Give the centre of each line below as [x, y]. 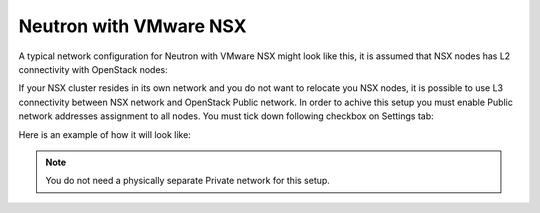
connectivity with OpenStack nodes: [93, 69]
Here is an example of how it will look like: [105, 134]
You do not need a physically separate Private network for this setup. [187, 181]
